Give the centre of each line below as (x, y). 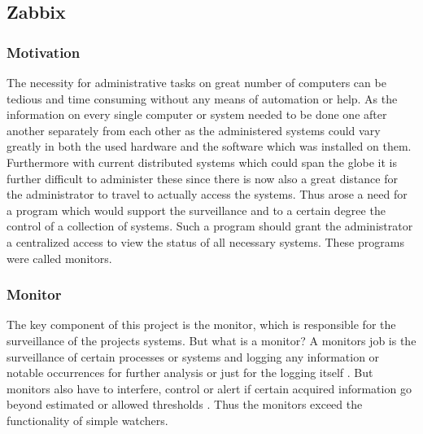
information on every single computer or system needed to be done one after (197, 114)
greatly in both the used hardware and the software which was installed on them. (209, 146)
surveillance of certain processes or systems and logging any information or (193, 356)
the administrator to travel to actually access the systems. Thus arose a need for (207, 194)
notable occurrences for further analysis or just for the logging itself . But (190, 373)
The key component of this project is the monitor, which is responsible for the (201, 324)
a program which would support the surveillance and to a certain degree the (196, 210)
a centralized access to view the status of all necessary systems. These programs (205, 241)
